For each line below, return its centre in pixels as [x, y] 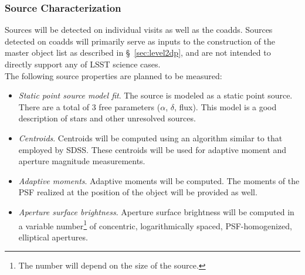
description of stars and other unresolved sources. [107, 118]
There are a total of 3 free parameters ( [89, 106]
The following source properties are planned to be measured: [113, 75]
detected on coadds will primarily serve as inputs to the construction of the [140, 41]
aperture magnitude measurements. [82, 161]
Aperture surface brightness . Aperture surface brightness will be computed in [156, 211]
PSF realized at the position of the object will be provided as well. [138, 192]
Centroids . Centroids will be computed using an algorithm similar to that [150, 137]
